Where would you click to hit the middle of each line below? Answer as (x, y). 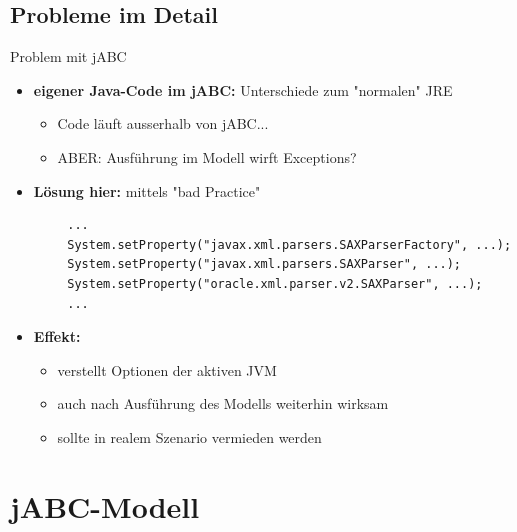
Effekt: (57, 336)
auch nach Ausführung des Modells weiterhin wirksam (223, 403)
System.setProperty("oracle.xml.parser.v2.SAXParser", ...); (275, 283)
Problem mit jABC (68, 56)
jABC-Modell (105, 505)
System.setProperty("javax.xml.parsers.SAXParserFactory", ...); (289, 244)
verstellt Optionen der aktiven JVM (167, 369)
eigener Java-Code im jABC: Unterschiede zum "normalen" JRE (243, 89)
